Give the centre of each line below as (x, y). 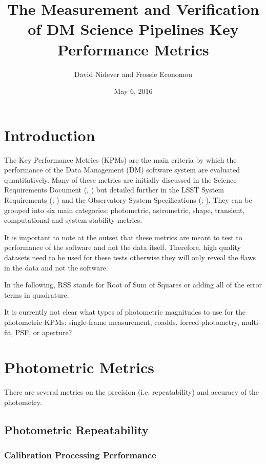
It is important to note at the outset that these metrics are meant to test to (123, 237)
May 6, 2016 (133, 91)
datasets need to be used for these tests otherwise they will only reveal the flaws (130, 257)
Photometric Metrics (79, 367)
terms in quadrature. (37, 294)
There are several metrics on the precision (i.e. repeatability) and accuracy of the (132, 392)
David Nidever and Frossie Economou (133, 74)
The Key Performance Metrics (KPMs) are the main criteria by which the (120, 159)
